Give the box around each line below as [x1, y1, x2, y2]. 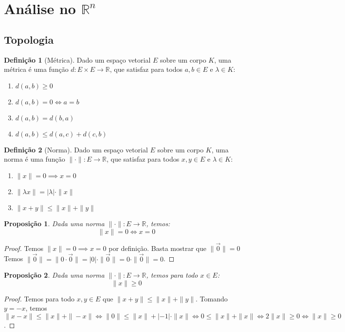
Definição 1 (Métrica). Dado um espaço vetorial [4, 54, 151, 65]
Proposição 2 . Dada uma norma [4, 270, 105, 280]
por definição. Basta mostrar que [109, 243, 206, 253]
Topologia [4, 32, 54, 47]
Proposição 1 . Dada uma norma [4, 218, 105, 228]
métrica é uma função [4, 64, 69, 74]
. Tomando [196, 293, 228, 303]
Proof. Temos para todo [4, 293, 75, 303]
